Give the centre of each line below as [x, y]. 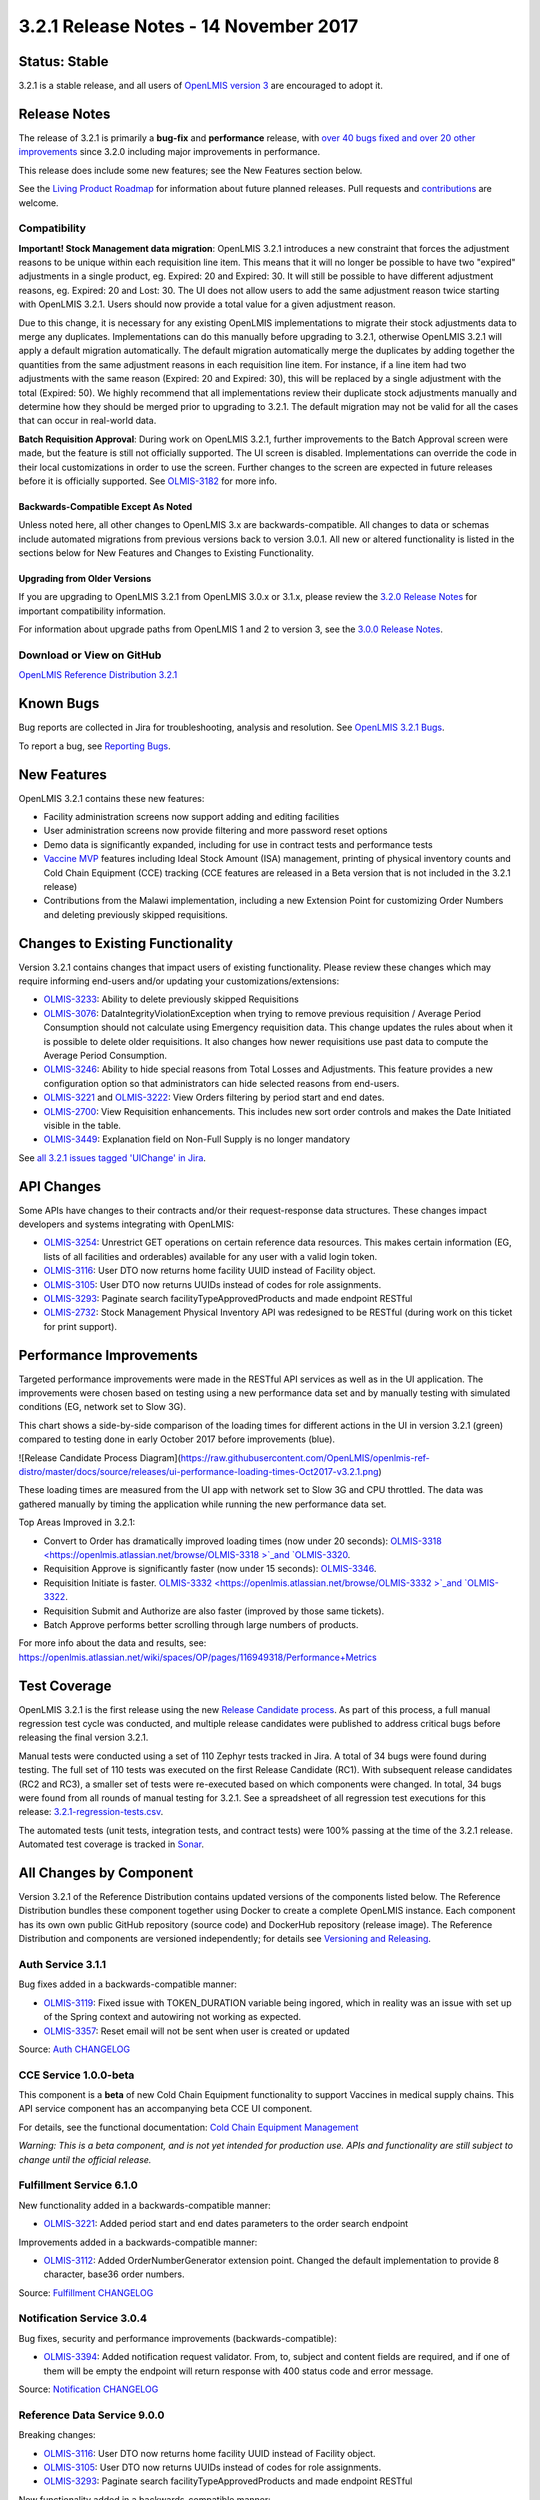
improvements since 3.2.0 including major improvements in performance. [169, 152]
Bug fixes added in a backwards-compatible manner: [127, 1984]
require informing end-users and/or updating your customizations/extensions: [179, 981]
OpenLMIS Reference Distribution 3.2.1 [98, 675]
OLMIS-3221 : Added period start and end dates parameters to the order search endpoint [226, 2224]
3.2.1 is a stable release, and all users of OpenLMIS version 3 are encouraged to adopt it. [201, 86]
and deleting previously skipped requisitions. [136, 914]
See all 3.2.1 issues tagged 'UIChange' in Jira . [112, 1157]
